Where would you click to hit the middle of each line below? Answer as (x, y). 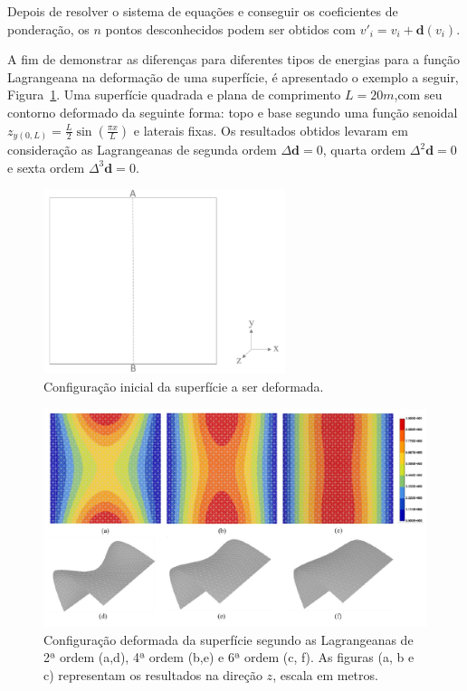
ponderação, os (48, 28)
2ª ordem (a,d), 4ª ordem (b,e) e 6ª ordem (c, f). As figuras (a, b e (229, 657)
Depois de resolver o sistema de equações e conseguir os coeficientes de (203, 11)
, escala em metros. (325, 674)
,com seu (418, 95)
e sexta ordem (46, 167)
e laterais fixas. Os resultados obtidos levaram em (271, 130)
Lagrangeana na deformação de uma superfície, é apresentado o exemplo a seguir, (233, 76)
